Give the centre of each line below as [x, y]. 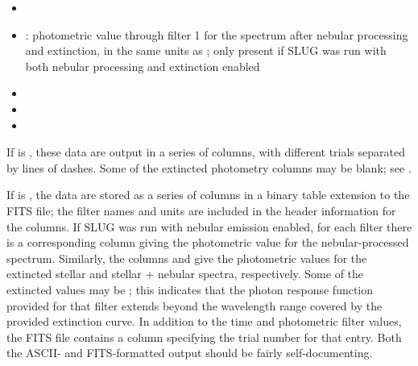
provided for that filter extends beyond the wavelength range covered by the [195, 305]
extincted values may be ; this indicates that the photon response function [190, 289]
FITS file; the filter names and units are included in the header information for [201, 210]
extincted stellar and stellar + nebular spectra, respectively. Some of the [185, 274]
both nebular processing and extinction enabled [143, 66]
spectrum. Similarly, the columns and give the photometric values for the [187, 258]
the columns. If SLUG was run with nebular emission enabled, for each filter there [209, 226]
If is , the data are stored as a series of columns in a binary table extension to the [208, 195]
